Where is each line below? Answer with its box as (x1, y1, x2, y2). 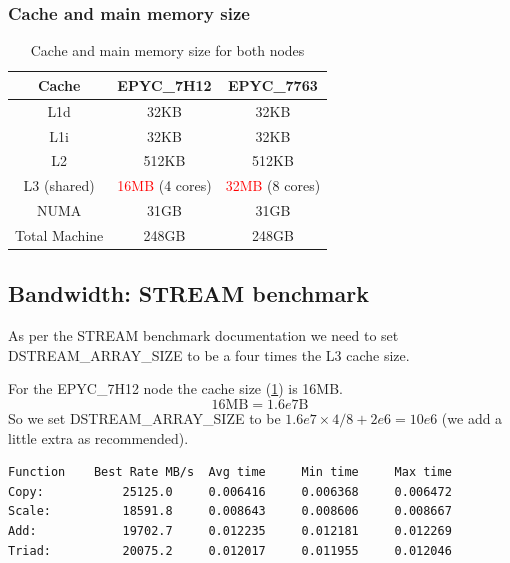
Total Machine (15, 224, 104, 245)
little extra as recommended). (8, 427, 189, 448)
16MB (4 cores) (117, 175, 212, 196)
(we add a (441, 407, 503, 428)
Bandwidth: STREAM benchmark (8, 278, 369, 309)
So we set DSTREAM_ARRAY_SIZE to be (8, 407, 281, 428)
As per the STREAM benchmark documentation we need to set (8, 325, 399, 346)
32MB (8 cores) (225, 175, 321, 196)
